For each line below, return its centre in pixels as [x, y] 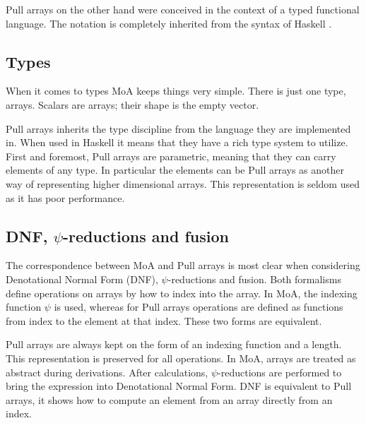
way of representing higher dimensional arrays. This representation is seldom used [183, 183]
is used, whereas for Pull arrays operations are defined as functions [199, 307]
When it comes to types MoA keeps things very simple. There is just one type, [176, 91]
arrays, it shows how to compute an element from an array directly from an [169, 399]
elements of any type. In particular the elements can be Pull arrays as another [175, 170]
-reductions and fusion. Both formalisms [254, 279]
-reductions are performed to [280, 372]
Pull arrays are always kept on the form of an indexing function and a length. [174, 344]
